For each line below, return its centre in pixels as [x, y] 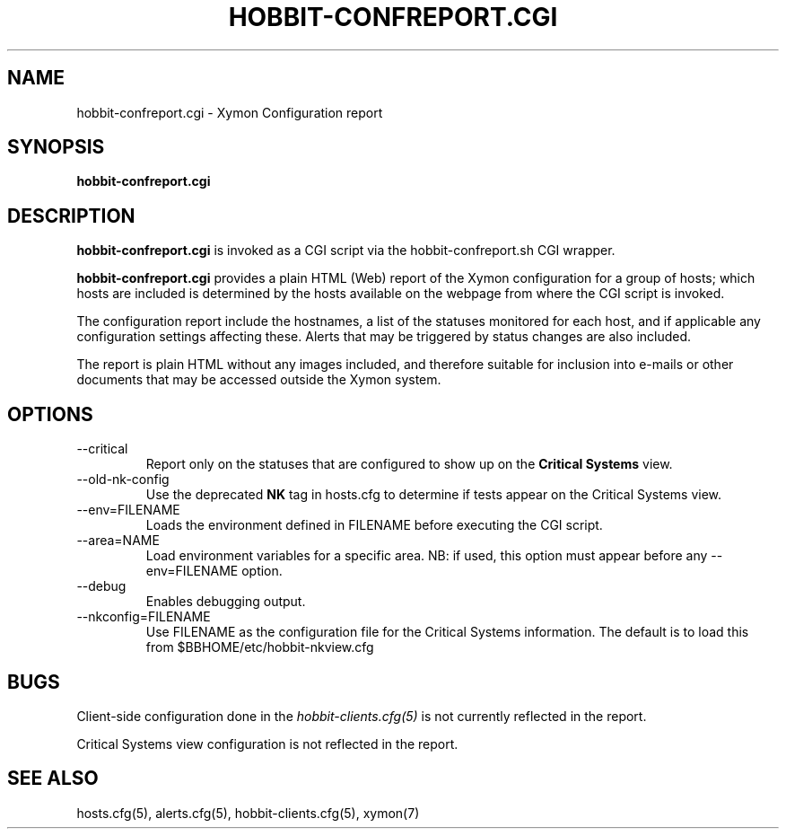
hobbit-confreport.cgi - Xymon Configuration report [230, 112]
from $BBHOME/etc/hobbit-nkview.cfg [260, 647]
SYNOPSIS [56, 147]
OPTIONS [50, 414]
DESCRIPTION [71, 216]
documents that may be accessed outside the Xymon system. [259, 380]
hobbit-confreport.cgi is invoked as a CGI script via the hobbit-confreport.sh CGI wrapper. [346, 251]
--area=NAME [118, 541]
